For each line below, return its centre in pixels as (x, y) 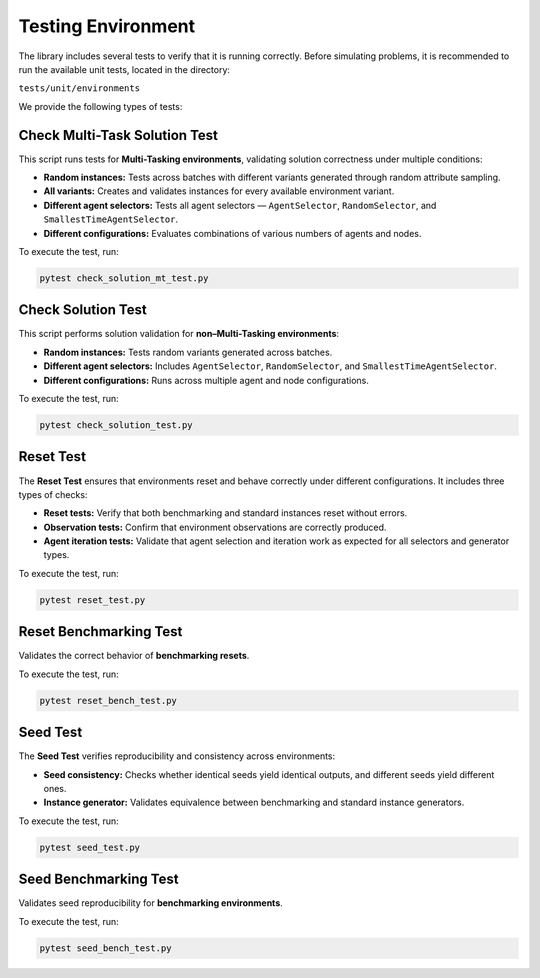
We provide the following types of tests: (100, 106)
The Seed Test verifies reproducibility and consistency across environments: (177, 756)
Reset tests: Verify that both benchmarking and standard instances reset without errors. (225, 513)
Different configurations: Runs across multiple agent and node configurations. (206, 380)
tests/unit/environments (79, 88)
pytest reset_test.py (92, 599)
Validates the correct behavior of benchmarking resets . (134, 656)
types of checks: (53, 494)
